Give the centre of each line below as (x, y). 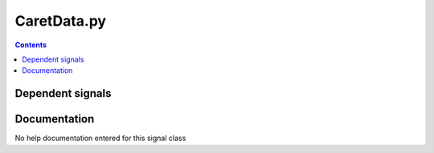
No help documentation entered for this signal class (100, 138)
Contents (31, 45)
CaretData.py (61, 21)
